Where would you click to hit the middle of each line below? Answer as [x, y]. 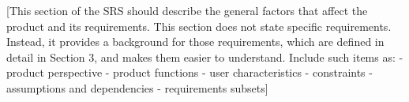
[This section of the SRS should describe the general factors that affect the [187, 10]
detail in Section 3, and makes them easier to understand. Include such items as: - [205, 57]
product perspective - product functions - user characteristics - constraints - [189, 72]
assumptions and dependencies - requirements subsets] [137, 87]
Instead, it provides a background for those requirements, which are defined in [195, 42]
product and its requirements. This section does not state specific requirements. [199, 26]
